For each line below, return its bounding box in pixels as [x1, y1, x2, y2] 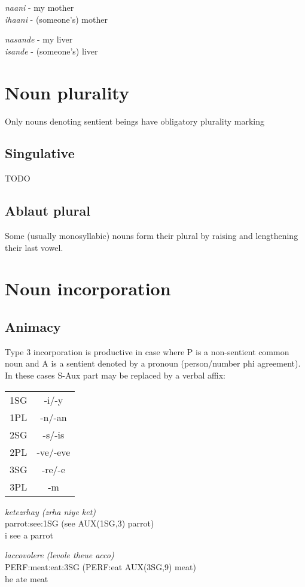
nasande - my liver [5, 33, 73, 46]
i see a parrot [5, 528, 54, 541]
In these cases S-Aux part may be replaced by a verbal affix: [5, 369, 225, 382]
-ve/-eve [36, 444, 71, 459]
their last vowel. [5, 241, 63, 253]
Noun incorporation [5, 276, 171, 301]
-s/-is [42, 427, 65, 441]
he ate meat [5, 572, 48, 585]
